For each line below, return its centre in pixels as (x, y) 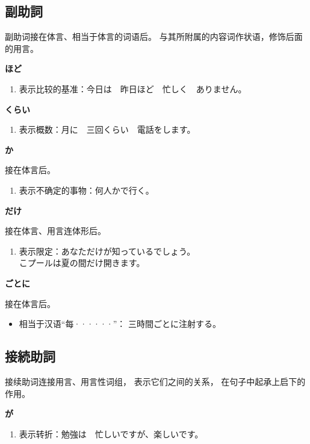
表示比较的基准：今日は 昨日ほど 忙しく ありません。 (133, 88)
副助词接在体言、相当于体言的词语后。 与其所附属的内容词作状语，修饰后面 (154, 36)
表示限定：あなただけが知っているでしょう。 (107, 251)
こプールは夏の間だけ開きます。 (82, 263)
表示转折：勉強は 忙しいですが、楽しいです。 (111, 433)
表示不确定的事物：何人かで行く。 (86, 190)
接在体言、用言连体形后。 (55, 231)
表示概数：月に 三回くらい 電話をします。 (107, 129)
